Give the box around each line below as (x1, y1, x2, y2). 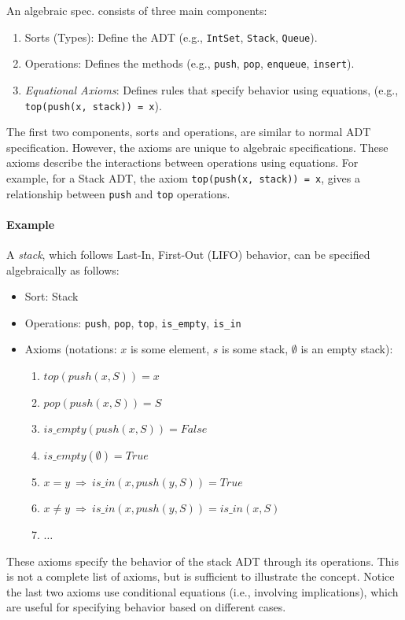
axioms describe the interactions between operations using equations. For (6, 154, 359, 171)
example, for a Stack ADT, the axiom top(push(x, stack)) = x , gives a (6, 169, 360, 186)
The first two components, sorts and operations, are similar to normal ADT (6, 124, 371, 140)
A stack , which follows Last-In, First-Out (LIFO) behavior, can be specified (6, 246, 370, 263)
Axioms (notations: (24, 341, 117, 357)
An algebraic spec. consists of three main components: (6, 2, 267, 18)
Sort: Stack (24, 288, 79, 304)
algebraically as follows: (6, 261, 120, 278)
